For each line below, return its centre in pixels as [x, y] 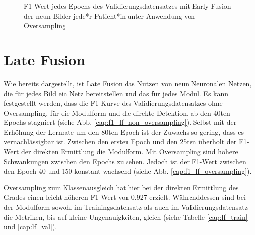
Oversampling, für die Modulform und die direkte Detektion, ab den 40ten [117, 112]
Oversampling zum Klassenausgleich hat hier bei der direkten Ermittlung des [121, 187]
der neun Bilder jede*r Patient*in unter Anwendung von [110, 16]
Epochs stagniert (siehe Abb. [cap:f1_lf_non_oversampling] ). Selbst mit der [120, 122]
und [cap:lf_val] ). [31, 226]
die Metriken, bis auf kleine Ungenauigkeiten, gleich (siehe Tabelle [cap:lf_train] [126, 216]
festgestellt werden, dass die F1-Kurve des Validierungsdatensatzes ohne [113, 103]
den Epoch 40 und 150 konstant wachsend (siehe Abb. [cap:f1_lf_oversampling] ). [128, 171]
